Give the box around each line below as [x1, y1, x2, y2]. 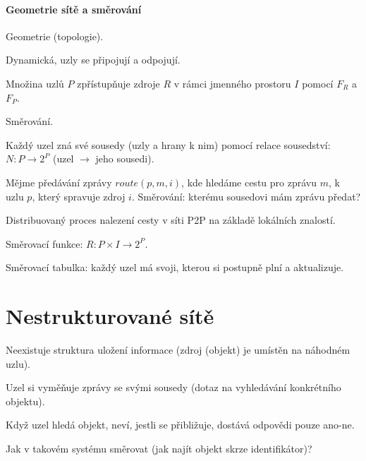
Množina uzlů [6, 76, 64, 90]
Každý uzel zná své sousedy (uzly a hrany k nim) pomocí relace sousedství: [6, 137, 331, 152]
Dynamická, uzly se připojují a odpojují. [6, 52, 181, 67]
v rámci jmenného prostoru [173, 76, 291, 90]
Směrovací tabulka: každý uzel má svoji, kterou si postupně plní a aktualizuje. [6, 260, 344, 275]
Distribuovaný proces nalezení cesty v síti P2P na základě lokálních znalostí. [6, 212, 336, 227]
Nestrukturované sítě [6, 301, 214, 330]
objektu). [6, 393, 45, 408]
